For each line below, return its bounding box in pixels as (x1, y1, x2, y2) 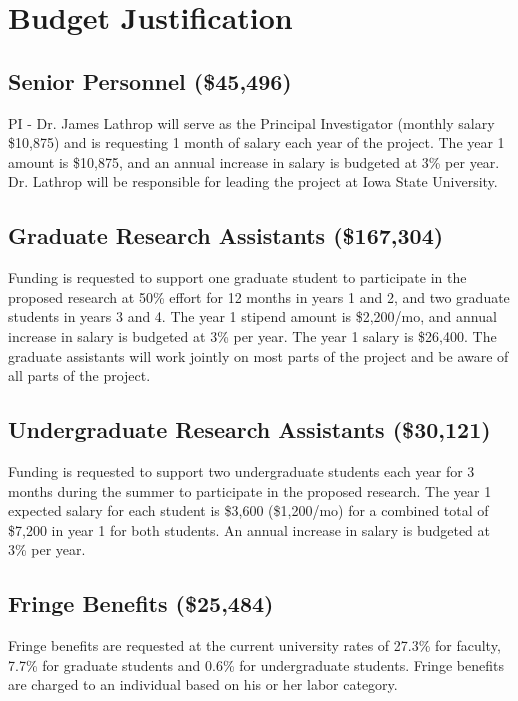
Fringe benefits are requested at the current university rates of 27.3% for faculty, (8, 635, 501, 656)
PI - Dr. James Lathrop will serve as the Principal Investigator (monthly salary (8, 112, 495, 133)
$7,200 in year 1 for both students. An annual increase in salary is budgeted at (8, 519, 491, 540)
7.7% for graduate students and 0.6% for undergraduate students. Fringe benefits (8, 654, 504, 675)
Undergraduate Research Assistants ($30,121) (8, 414, 491, 445)
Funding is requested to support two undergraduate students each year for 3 (8, 460, 475, 481)
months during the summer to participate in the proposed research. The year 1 (8, 480, 492, 501)
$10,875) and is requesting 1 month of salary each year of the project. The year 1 (8, 132, 505, 153)
